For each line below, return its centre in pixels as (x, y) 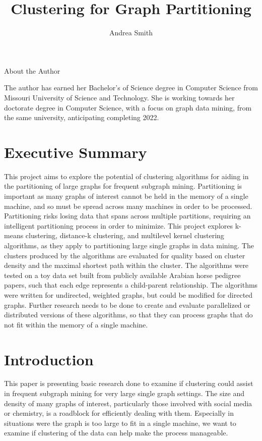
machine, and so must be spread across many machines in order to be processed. (128, 206)
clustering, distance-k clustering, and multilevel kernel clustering (125, 235)
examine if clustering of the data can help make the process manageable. (116, 433)
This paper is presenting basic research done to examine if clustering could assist (129, 383)
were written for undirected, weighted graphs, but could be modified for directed (128, 294)
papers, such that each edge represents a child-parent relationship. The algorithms (131, 285)
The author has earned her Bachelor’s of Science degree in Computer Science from (131, 88)
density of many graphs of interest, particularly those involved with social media (128, 403)
